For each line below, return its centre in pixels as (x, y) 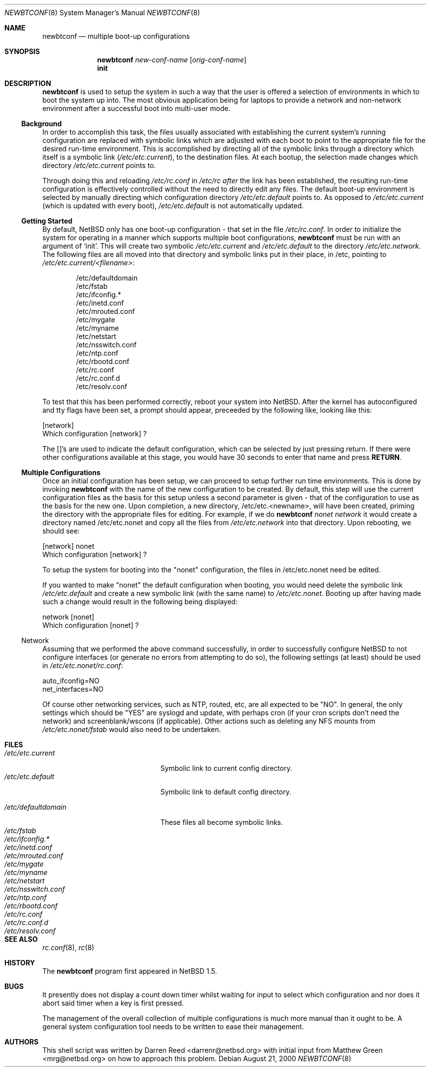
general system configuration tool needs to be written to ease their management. (173, 1027)
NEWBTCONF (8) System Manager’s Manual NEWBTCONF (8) (102, 13)
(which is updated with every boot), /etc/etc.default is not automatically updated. (173, 206)
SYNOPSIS (22, 51)
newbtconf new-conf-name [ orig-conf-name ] (172, 60)
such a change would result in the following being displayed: (140, 602)
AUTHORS (22, 1042)
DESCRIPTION (28, 83)
